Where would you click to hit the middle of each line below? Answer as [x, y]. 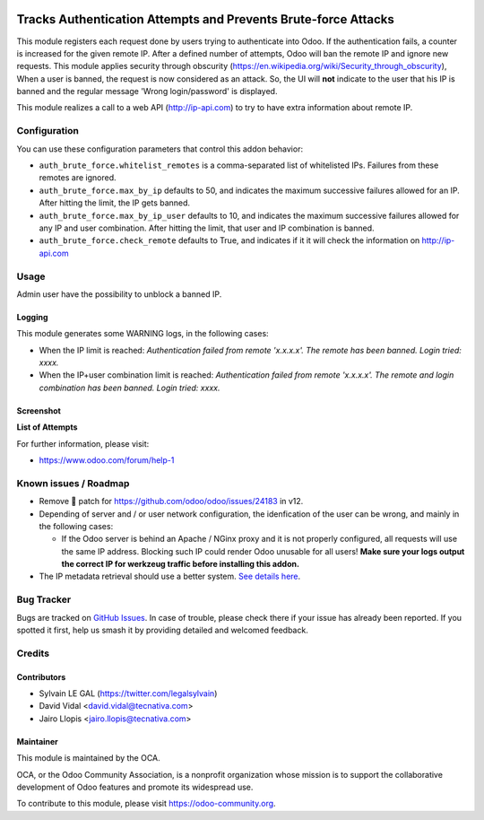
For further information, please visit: [83, 443]
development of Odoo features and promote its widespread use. [135, 787]
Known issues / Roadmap [73, 483]
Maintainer [37, 741]
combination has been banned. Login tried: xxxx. [130, 388]
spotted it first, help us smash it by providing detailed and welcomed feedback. [162, 630]
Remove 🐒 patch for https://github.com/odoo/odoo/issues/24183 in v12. [171, 502]
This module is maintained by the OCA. [88, 758]
